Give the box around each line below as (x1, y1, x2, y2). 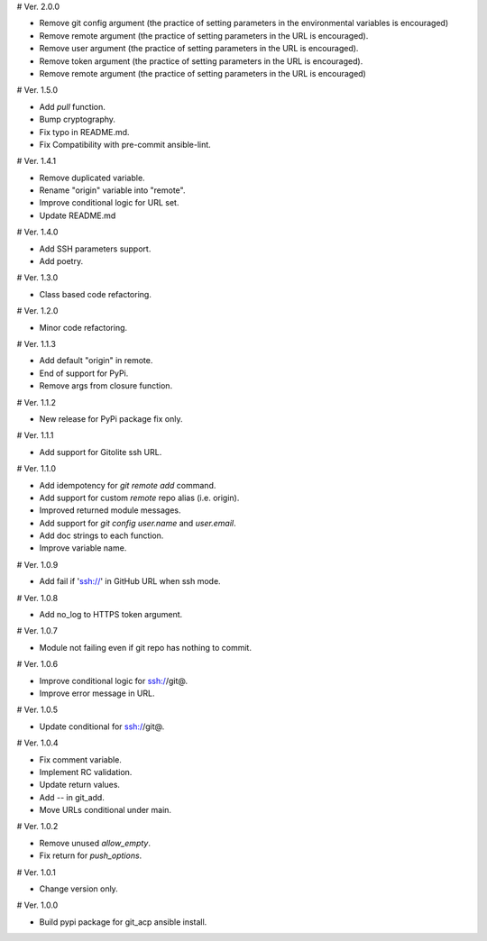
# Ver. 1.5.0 (16, 85, 59, 96)
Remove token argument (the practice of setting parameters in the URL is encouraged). (39, 55, 363, 67)
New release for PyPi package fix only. (39, 413, 183, 424)
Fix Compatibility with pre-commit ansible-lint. (39, 139, 211, 150)
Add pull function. (39, 101, 106, 112)
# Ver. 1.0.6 (16, 659, 59, 670)
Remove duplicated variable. (39, 172, 145, 183)
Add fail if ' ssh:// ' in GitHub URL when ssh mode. (39, 576, 221, 587)
